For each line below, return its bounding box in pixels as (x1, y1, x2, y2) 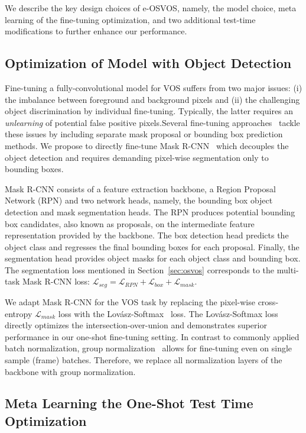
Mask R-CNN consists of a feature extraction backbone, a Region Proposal (5, 182, 276, 195)
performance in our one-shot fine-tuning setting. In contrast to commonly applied (5, 330, 300, 342)
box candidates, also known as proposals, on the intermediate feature (5, 217, 255, 230)
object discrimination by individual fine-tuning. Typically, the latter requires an (5, 105, 294, 117)
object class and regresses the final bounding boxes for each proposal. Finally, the (5, 240, 300, 253)
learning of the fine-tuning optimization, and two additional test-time (5, 13, 256, 25)
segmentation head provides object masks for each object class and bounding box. (5, 252, 301, 264)
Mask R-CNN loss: (22, 275, 90, 287)
